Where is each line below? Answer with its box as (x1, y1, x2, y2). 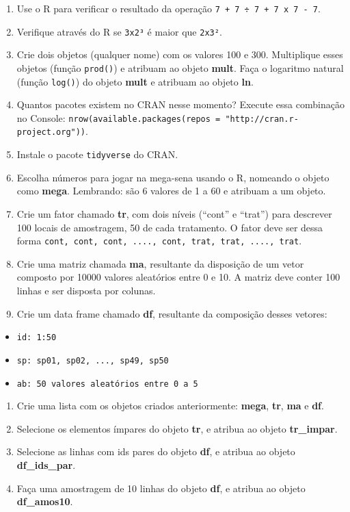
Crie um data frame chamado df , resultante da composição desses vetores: (16, 306, 327, 320)
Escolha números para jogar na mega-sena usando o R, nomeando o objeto (16, 170, 329, 184)
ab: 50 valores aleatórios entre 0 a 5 (16, 379, 198, 389)
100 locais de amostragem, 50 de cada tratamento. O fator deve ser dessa (16, 220, 323, 234)
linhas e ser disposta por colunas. (16, 283, 156, 297)
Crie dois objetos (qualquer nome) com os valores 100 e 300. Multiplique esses (16, 47, 343, 62)
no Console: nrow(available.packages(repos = (16, 110, 221, 125)
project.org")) (16, 127, 86, 138)
